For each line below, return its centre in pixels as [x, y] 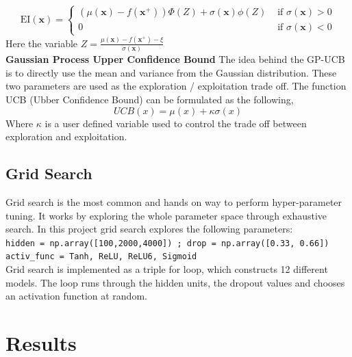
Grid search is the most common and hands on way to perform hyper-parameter [174, 201]
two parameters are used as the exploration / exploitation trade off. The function [176, 86]
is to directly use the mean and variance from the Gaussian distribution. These [171, 72]
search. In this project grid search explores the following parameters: [149, 229]
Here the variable [42, 43]
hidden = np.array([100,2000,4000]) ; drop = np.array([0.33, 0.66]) [167, 243]
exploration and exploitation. [66, 136]
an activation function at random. [76, 296]
